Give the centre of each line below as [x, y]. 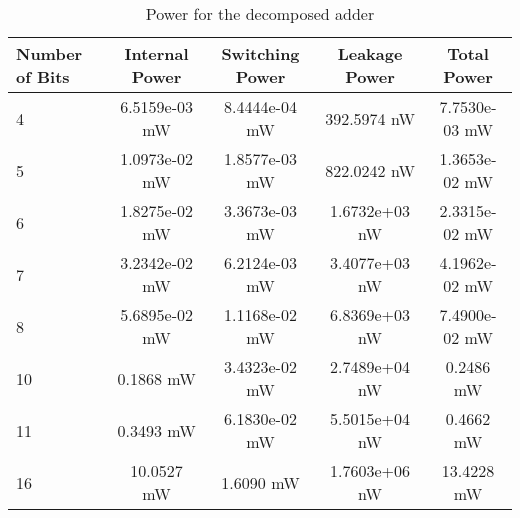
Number [49, 53]
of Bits [43, 76]
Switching [260, 53]
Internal [156, 53]
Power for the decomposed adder [260, 13]
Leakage [370, 53]
